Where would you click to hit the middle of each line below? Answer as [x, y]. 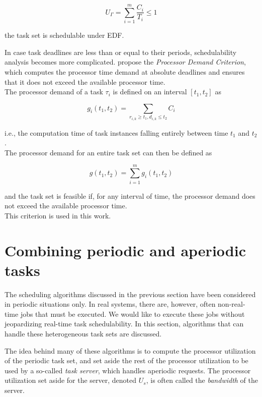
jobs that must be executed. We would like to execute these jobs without [133, 314]
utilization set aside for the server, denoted [71, 380]
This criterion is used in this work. [58, 215]
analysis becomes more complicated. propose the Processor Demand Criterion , [125, 62]
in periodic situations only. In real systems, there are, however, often [110, 304]
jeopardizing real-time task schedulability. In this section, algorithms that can [124, 324]
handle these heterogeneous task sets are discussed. [83, 334]
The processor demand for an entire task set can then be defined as [108, 152]
